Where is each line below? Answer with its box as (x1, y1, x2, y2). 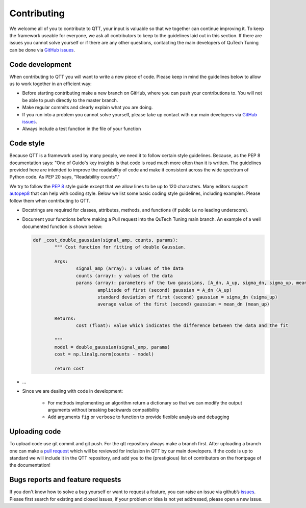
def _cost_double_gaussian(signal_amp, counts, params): (33, 237, 178, 243)
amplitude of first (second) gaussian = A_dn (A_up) (97, 287, 232, 293)
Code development (9, 60, 71, 69)
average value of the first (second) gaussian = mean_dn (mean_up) (97, 301, 270, 307)
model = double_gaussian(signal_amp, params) (54, 344, 170, 350)
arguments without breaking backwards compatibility (47, 407, 160, 413)
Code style (9, 139, 45, 148)
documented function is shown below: (22, 223, 103, 230)
